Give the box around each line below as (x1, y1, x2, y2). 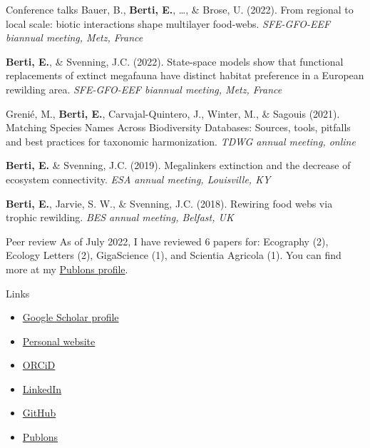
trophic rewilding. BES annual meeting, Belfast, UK (6, 210, 234, 225)
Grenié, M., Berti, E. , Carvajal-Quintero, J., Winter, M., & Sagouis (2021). (6, 106, 340, 121)
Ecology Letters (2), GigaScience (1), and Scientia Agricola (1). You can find (6, 248, 341, 263)
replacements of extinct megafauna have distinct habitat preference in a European (6, 68, 364, 83)
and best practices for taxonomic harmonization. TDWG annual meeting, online (6, 133, 356, 148)
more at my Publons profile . (6, 261, 128, 276)
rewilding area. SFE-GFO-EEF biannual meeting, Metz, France (6, 81, 282, 96)
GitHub (22, 405, 56, 420)
